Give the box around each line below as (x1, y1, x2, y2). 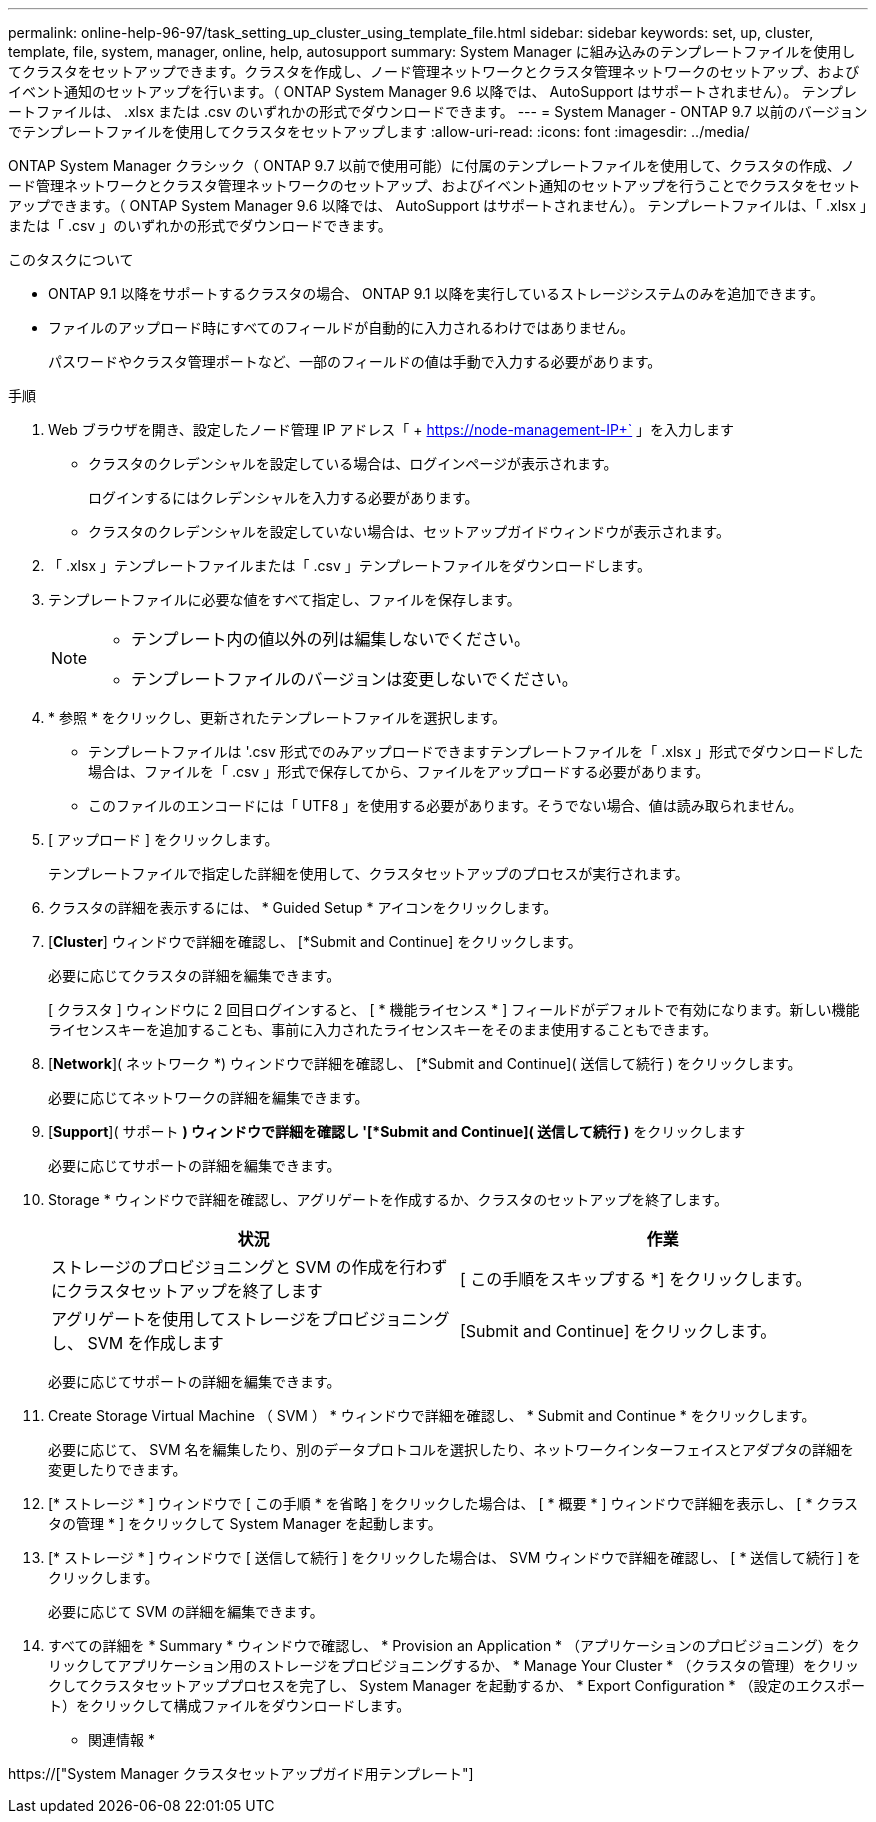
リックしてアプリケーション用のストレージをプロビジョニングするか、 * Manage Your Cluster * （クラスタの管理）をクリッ (48, 1657, 860, 1674)
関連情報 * (88, 1731, 155, 1748)
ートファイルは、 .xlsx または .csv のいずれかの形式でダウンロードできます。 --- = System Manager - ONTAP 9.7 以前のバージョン (8, 103, 868, 120)
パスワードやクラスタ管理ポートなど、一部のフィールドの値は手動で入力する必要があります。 (48, 353, 662, 370)
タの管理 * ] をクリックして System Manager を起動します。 (48, 1515, 442, 1532)
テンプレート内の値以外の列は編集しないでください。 (131, 629, 531, 649)
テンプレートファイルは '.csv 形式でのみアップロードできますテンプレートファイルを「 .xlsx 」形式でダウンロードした (88, 743, 864, 760)
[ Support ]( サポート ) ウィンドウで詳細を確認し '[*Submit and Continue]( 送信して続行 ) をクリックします (48, 1123, 746, 1140)
